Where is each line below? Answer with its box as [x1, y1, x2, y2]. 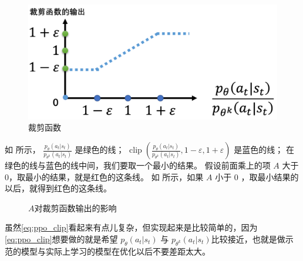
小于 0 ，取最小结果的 [215, 170, 299, 183]
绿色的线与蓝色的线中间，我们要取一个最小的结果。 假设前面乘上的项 [5, 159, 271, 171]
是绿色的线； [75, 143, 124, 156]
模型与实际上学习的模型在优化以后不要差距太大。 [21, 245, 210, 257]
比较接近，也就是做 [211, 233, 285, 245]
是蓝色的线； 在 [234, 143, 294, 156]
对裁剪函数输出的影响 [34, 201, 117, 214]
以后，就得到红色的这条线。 [5, 182, 112, 194]
